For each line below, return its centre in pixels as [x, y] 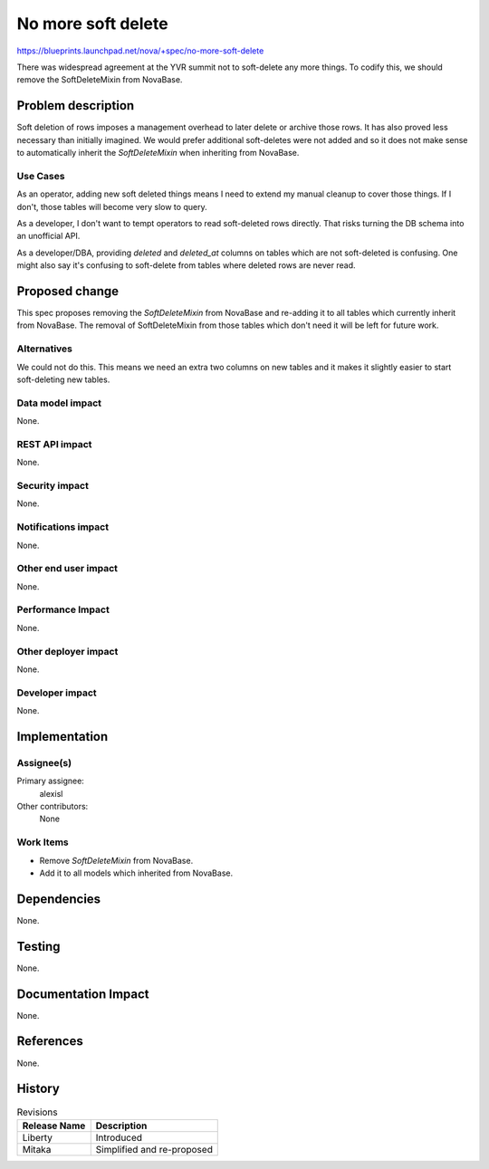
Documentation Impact [83, 994]
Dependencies [59, 899]
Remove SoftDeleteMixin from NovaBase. [116, 860]
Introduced [119, 1137]
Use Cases [41, 176]
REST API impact [54, 444]
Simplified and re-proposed [154, 1149]
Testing [38, 946]
